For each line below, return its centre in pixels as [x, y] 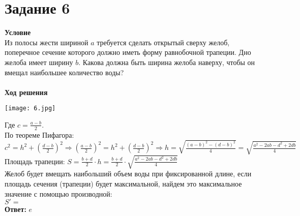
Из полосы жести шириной [47, 42]
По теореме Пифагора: [39, 134]
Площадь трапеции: [35, 161]
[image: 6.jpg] [30, 109]
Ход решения [26, 92]
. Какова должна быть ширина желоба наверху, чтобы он [167, 62]
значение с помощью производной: [58, 193]
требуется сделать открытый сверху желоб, [163, 42]
